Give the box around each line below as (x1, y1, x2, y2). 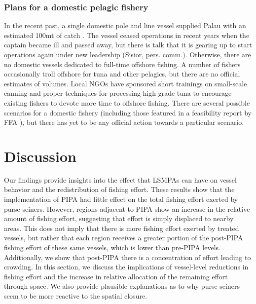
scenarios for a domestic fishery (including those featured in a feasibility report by (4, 107, 252, 117)
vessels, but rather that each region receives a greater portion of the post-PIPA (4, 232, 243, 243)
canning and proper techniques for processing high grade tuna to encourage (4, 88, 232, 98)
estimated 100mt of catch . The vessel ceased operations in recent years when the (4, 30, 250, 40)
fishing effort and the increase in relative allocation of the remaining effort (4, 271, 228, 281)
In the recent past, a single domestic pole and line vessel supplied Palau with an (4, 20, 246, 31)
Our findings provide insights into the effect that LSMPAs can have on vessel (4, 174, 237, 185)
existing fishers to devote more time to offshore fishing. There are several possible (4, 97, 250, 108)
